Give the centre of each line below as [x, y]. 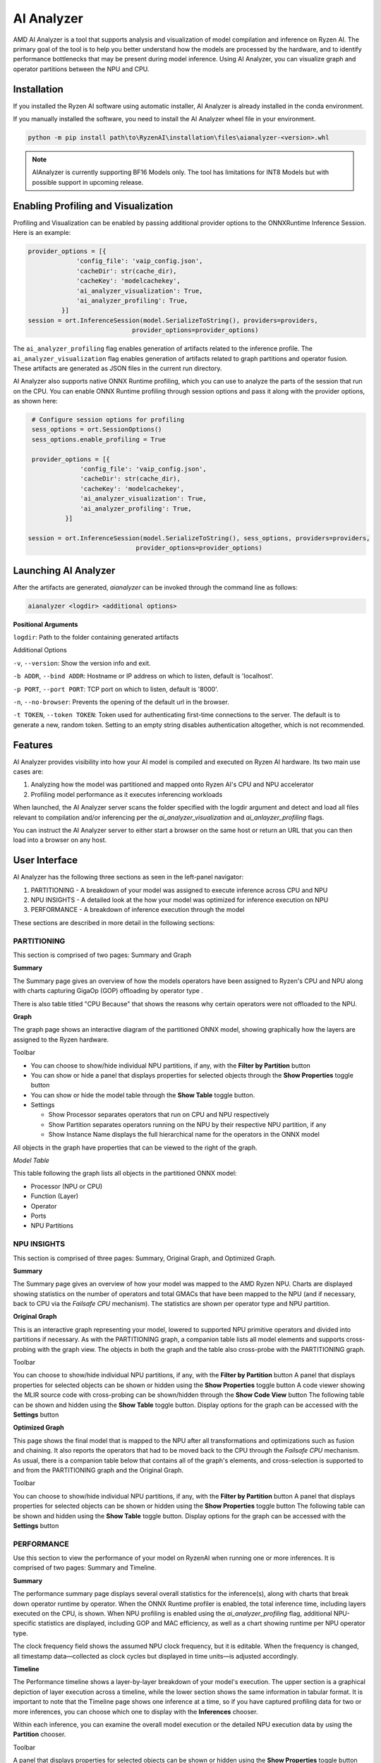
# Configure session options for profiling [108, 420]
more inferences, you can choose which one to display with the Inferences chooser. [135, 1712]
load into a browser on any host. [60, 840]
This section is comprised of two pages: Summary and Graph [102, 955]
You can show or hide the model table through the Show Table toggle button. [143, 1095]
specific [25, 1623]
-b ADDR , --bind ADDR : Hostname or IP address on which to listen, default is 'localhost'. [143, 676]
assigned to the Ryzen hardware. [61, 1039]
